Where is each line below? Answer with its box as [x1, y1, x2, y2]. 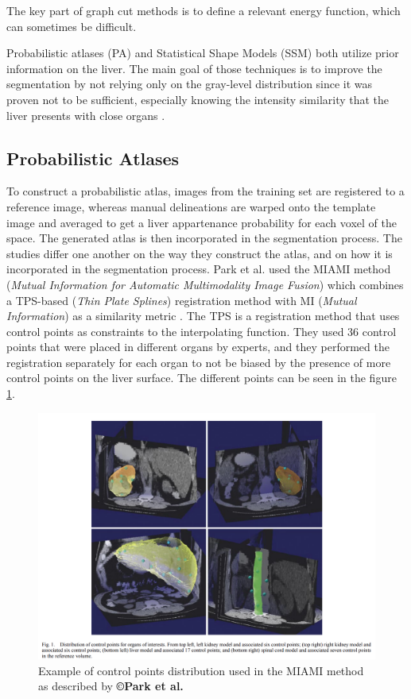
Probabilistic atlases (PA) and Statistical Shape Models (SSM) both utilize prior [6, 44, 399, 61]
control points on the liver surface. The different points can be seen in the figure [6, 369, 397, 386]
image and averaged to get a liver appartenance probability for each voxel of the [6, 214, 397, 230]
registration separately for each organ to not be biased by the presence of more [6, 353, 391, 370]
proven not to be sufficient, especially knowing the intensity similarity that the [6, 91, 390, 107]
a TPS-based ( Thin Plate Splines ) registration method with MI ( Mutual [6, 292, 357, 308]
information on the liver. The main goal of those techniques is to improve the [6, 60, 382, 76]
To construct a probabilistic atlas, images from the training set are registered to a [6, 183, 405, 199]
